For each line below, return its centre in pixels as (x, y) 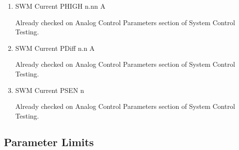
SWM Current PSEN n (50, 90)
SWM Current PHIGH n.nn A (60, 6)
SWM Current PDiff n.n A (55, 48)
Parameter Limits (49, 142)
